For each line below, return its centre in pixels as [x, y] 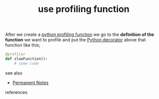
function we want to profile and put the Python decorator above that [76, 40]
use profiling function [84, 9]
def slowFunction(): [27, 59]
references [16, 92]
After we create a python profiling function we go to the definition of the [80, 35]
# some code [26, 63]
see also [14, 73]
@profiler [15, 54]
